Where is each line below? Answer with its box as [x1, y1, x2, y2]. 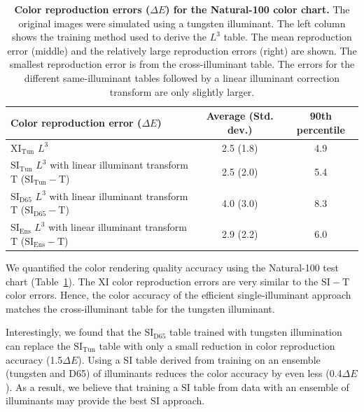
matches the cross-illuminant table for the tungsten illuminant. [6, 301, 275, 315]
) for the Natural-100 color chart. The [165, 2, 350, 16]
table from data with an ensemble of [193, 379, 349, 394]
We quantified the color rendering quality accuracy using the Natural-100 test [6, 260, 339, 274]
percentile [296, 122, 345, 136]
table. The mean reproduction [223, 29, 352, 44]
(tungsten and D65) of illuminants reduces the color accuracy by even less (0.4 [6, 366, 342, 381]
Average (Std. [206, 108, 274, 123]
